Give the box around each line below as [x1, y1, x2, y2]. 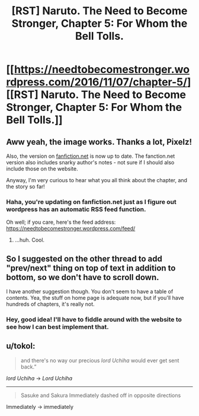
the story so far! [6, 183, 46, 190]
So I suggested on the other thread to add [6, 253, 163, 263]
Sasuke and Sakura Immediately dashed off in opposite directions [20, 392, 181, 399]
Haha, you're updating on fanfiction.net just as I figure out [6, 198, 176, 206]
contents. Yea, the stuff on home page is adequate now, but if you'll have [6, 294, 184, 301]
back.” [20, 363, 37, 370]
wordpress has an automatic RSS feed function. [6, 205, 146, 213]
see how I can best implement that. [6, 323, 109, 331]
